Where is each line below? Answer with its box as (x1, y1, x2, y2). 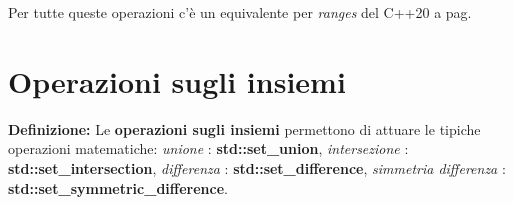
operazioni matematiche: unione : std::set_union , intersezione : (8, 138, 409, 159)
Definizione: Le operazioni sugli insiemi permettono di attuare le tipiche (8, 118, 481, 139)
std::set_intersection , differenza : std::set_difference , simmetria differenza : (8, 157, 506, 178)
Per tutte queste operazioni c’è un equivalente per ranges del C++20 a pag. (8, 2, 472, 22)
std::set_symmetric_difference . (8, 177, 228, 198)
